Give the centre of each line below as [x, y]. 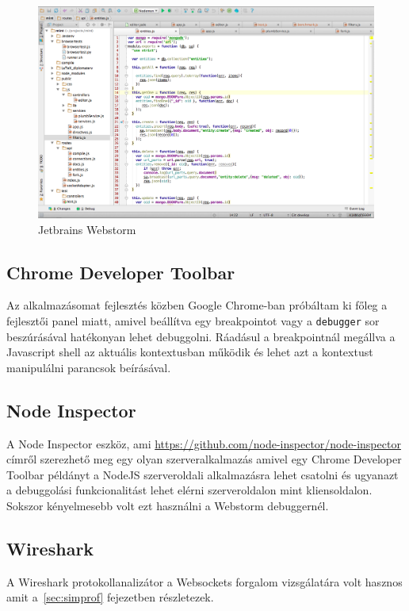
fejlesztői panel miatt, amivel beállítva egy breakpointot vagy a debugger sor [193, 321]
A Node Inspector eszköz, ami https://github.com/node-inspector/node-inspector [204, 443]
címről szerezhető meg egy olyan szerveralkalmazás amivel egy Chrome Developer [204, 459]
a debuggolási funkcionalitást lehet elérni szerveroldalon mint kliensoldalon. [189, 490]
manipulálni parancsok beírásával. [89, 367]
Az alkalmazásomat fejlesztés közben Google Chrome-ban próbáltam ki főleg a [197, 305]
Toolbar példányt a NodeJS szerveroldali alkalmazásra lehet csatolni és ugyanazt [203, 474]
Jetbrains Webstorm [87, 229]
